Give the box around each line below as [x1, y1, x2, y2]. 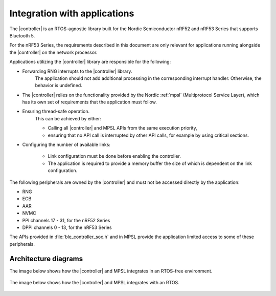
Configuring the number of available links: [22, 141, 111, 148]
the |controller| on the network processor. [9, 49, 98, 55]
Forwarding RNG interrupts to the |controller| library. [22, 68, 132, 74]
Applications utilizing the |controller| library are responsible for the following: [9, 59, 171, 65]
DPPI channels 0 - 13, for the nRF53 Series [22, 224, 112, 230]
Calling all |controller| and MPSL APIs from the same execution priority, [48, 125, 198, 131]
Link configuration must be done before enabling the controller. [48, 153, 181, 159]
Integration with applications [9, 8, 134, 19]
